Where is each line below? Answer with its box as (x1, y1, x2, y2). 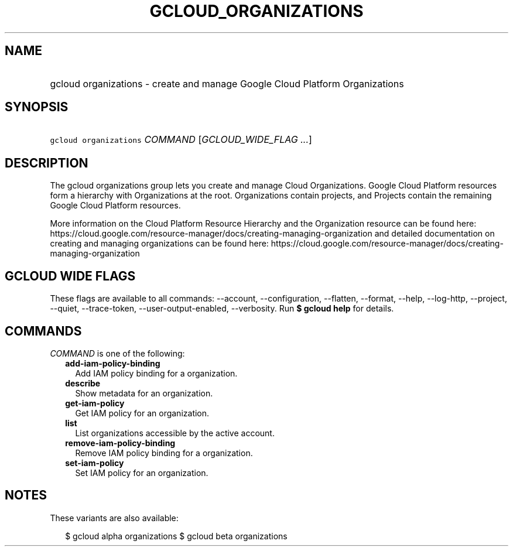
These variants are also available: (50, 512, 179, 523)
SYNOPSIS (5, 100, 69, 115)
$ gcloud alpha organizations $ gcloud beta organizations (65, 531, 288, 541)
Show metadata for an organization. (75, 388, 213, 398)
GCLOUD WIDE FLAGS (5, 268, 136, 283)
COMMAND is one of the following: (50, 348, 185, 358)
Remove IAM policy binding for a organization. (75, 447, 253, 458)
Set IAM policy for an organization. (75, 467, 208, 478)
